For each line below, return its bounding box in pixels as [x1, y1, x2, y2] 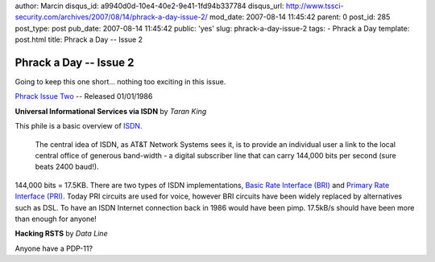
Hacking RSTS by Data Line [14, 229, 108, 239]
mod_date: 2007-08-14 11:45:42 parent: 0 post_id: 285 [209, 12, 391, 22]
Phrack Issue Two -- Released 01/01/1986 [14, 92, 153, 101]
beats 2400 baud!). [35, 162, 100, 172]
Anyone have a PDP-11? [14, 244, 93, 253]
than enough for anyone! [14, 214, 97, 223]
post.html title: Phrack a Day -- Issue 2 [14, 35, 143, 44]
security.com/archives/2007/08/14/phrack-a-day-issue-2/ [14, 12, 209, 22]
